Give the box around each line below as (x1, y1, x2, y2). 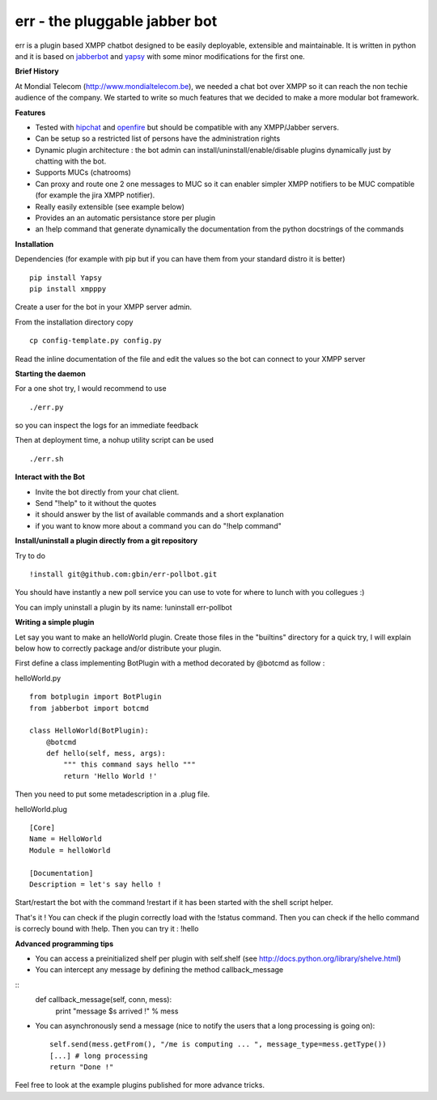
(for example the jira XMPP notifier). (35, 190, 155, 200)
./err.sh (29, 454, 64, 463)
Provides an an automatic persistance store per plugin (35, 213, 216, 223)
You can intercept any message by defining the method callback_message (35, 965, 283, 975)
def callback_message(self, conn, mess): (35, 995, 172, 1004)
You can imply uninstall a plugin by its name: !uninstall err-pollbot (15, 602, 232, 612)
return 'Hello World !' (63, 771, 158, 780)
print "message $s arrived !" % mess (55, 1006, 179, 1016)
